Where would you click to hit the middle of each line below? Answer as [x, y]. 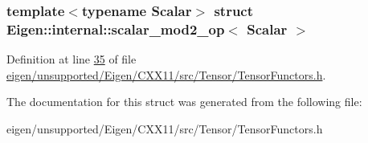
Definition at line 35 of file [72, 59]
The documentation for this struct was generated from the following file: [184, 102]
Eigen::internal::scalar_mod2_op [116, 29]
